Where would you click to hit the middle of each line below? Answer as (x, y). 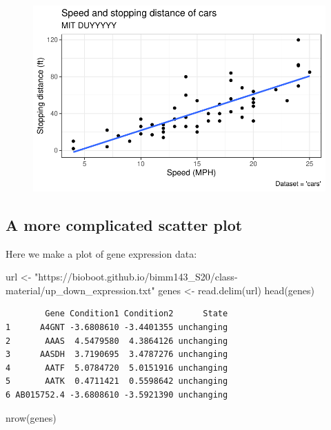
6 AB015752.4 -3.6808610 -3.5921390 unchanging (117, 395)
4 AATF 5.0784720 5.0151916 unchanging (117, 368)
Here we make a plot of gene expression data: (101, 253)
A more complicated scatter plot (124, 224)
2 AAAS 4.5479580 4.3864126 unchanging (117, 341)
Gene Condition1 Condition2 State (137, 314)
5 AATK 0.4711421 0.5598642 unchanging (117, 381)
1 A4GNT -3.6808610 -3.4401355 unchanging (117, 327)
